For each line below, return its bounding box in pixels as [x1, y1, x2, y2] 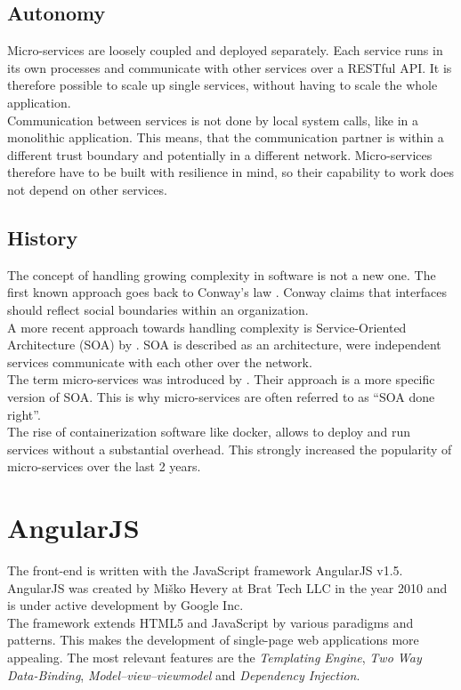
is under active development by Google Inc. [7, 596, 244, 614]
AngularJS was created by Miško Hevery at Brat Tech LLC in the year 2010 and [7, 578, 448, 597]
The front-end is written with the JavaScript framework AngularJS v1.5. [7, 561, 403, 579]
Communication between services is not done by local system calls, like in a [7, 110, 419, 129]
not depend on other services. [7, 180, 167, 198]
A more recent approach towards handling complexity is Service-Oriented [7, 317, 407, 336]
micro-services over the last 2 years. [7, 457, 201, 476]
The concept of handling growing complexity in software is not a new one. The [7, 265, 436, 284]
